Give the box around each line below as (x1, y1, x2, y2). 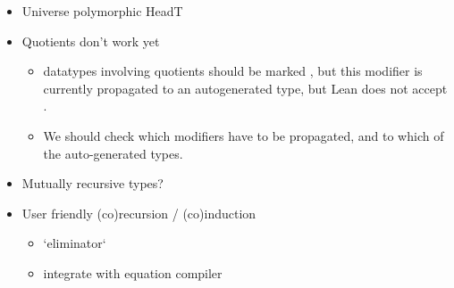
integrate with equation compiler (43, 263, 223, 282)
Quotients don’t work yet (21, 31, 160, 50)
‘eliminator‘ (43, 234, 106, 252)
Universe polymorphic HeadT (21, 2, 183, 20)
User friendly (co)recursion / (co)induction (21, 203, 256, 222)
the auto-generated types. (43, 144, 183, 162)
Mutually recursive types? (21, 174, 164, 193)
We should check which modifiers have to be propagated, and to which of (43, 126, 444, 144)
